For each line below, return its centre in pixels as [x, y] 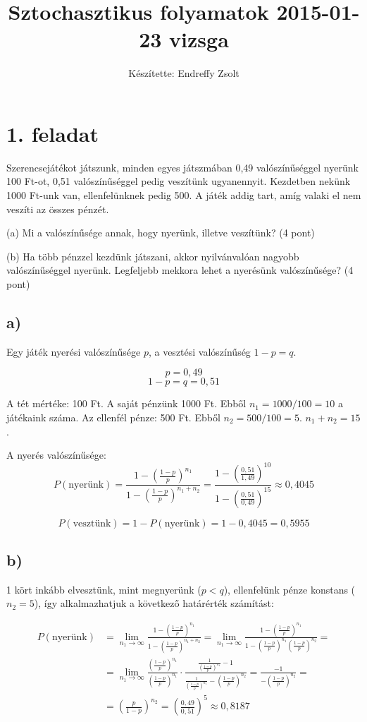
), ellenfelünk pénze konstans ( [290, 589]
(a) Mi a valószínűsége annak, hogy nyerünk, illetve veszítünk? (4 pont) [161, 233]
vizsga [199, 39]
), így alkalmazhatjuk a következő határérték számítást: [154, 603]
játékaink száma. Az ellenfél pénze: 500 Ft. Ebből [113, 417]
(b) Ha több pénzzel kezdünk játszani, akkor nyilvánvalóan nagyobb [153, 256]
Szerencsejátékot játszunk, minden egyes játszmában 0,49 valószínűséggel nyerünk [182, 167]
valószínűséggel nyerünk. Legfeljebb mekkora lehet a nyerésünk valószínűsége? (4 [180, 270]
